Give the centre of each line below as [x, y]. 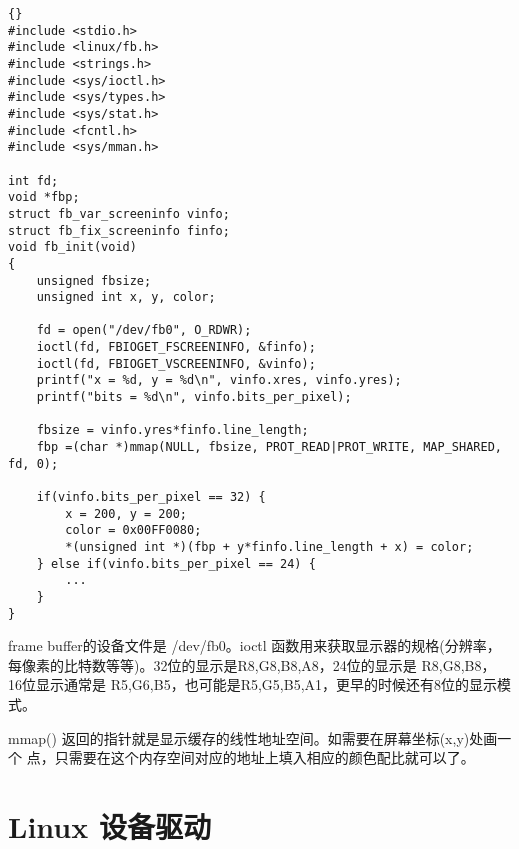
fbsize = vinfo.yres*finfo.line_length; [172, 430]
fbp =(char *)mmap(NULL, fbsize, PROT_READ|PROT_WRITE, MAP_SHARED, [269, 447]
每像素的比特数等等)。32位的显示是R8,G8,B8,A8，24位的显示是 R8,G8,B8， [252, 664]
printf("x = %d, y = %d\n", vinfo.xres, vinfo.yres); [219, 380]
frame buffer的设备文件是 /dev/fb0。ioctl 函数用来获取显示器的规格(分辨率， [254, 645]
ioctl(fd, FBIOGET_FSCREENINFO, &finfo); [176, 347]
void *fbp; [44, 197]
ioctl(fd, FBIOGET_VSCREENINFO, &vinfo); [176, 363]
